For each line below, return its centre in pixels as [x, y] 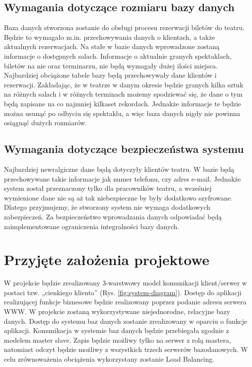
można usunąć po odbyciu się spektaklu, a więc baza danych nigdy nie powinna [122, 113]
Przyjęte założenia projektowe [107, 259]
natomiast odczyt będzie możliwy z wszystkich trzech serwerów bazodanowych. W [126, 349]
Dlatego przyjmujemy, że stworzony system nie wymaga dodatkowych [107, 207]
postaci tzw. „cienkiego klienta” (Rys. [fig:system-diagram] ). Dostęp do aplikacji [123, 292]
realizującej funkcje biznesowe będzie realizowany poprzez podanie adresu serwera [125, 302]
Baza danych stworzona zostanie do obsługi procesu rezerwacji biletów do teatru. [124, 27]
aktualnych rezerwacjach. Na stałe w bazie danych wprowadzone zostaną [112, 46]
